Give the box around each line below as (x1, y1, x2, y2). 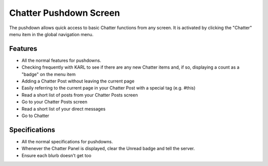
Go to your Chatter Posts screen (21, 99, 88, 105)
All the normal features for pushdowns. (21, 57, 102, 63)
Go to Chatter (21, 113, 50, 119)
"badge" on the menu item (21, 71, 76, 77)
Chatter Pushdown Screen (9, 7, 120, 18)
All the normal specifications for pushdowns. (21, 138, 113, 144)
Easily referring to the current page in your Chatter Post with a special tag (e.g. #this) (21, 85, 196, 91)
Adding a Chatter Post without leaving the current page (21, 78, 135, 84)
